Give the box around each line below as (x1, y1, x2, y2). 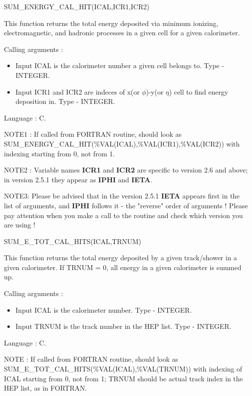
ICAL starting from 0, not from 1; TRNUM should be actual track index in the (4, 373, 243, 383)
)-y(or (146, 86, 164, 97)
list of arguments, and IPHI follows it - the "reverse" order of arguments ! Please (4, 200, 248, 210)
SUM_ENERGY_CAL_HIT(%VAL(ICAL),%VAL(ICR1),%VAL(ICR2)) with (4, 138, 240, 148)
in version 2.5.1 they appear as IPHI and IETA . (4, 174, 152, 184)
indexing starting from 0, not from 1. (4, 148, 115, 158)
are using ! (4, 220, 35, 230)
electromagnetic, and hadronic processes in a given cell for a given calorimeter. (4, 27, 240, 38)
